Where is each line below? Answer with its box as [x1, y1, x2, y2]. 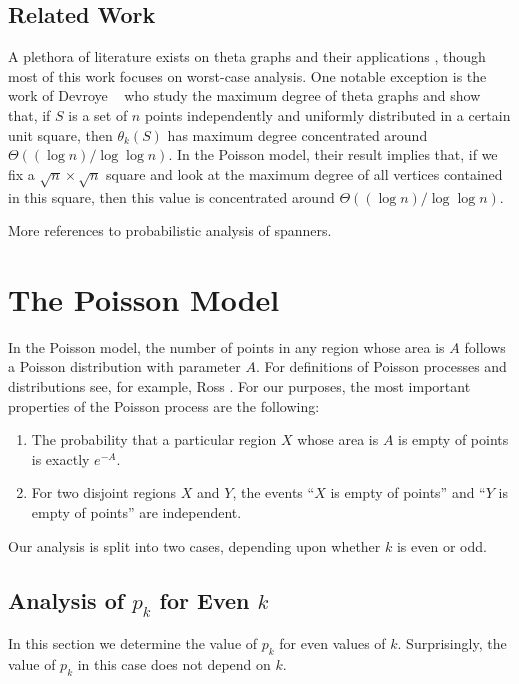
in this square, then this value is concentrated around [8, 186, 335, 207]
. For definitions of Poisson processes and [255, 356, 507, 377]
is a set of [68, 104, 128, 125]
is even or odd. [396, 535, 487, 556]
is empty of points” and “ [330, 482, 486, 503]
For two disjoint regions [31, 482, 177, 503]
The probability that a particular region [31, 429, 277, 450]
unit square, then [8, 124, 113, 145]
